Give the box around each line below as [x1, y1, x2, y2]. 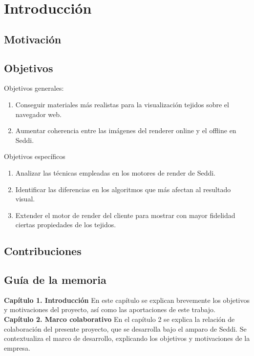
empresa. [4, 342, 30, 353]
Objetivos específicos [4, 151, 65, 161]
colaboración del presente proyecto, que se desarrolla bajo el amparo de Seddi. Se [4, 323, 247, 334]
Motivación [4, 31, 62, 46]
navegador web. [15, 109, 62, 119]
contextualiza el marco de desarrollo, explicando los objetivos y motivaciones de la [4, 333, 250, 343]
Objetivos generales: [4, 83, 64, 93]
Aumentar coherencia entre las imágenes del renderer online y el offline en [15, 125, 236, 136]
